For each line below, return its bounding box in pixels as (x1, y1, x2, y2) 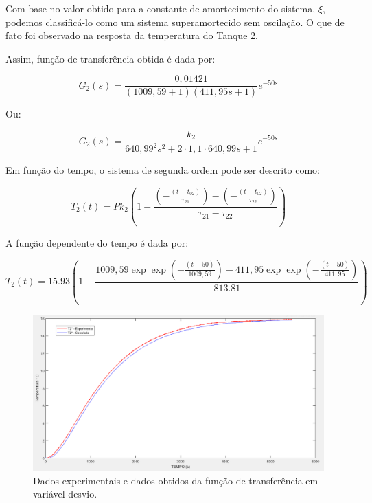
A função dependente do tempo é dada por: (5, 235, 189, 249)
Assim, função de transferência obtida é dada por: (5, 51, 216, 65)
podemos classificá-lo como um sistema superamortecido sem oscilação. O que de (5, 14, 345, 29)
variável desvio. (33, 487, 97, 501)
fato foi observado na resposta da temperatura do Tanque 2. (5, 28, 258, 43)
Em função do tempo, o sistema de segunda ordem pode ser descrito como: (5, 163, 320, 177)
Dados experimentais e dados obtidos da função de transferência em (33, 473, 318, 487)
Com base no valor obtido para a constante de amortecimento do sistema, (5, 1, 316, 15)
